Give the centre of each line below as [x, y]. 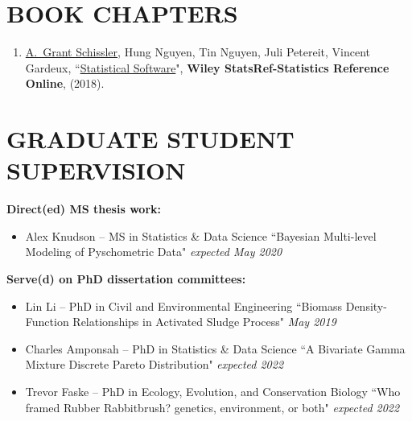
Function [47, 322]
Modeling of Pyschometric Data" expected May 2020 [154, 252]
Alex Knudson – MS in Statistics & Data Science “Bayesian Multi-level [201, 235]
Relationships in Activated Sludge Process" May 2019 [204, 322]
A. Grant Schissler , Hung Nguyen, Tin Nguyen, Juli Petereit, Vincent [198, 52]
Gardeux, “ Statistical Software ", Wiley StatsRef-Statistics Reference [207, 67]
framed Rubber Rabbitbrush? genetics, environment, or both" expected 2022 [212, 407]
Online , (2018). [65, 83]
